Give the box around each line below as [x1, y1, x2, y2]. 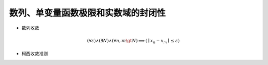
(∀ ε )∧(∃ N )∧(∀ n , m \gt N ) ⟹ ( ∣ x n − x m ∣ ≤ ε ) [87, 38, 180, 45]
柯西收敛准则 [21, 51, 48, 57]
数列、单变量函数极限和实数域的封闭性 [9, 7, 166, 18]
